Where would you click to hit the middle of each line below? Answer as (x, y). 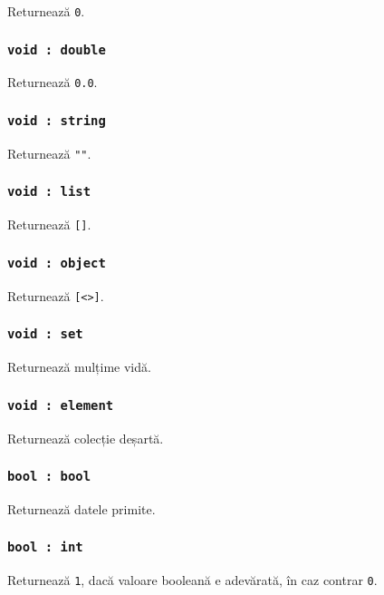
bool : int (45, 547)
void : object (57, 263)
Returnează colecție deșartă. (86, 438)
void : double (57, 49)
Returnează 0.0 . (53, 82)
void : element (61, 405)
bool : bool (49, 477)
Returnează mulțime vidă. (79, 367)
